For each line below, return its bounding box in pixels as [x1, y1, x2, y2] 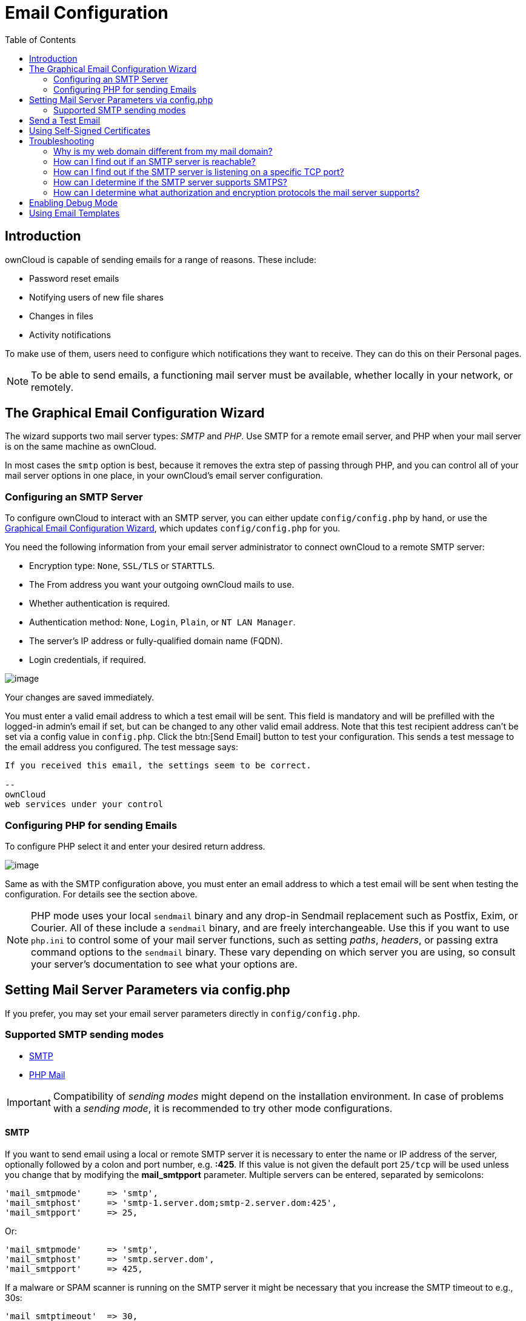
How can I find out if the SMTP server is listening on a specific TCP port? [53, 166, 344, 177]
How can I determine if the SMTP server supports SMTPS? [53, 176, 287, 187]
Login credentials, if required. [29, 654, 147, 665]
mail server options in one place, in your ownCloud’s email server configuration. [5, 470, 323, 481]
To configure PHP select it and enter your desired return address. [5, 840, 265, 851]
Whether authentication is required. [29, 598, 170, 609]
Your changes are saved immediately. [5, 692, 155, 703]
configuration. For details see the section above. [5, 888, 198, 899]
